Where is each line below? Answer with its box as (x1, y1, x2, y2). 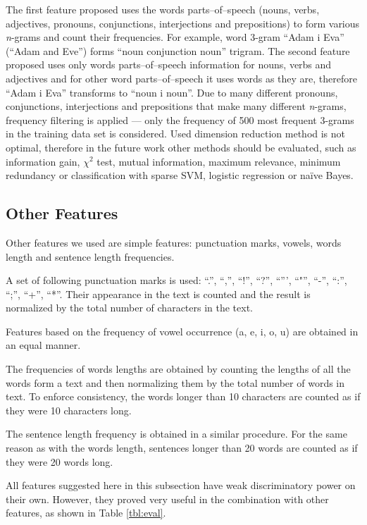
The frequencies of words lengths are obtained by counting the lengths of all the (6, 362, 351, 376)
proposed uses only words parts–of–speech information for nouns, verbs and (6, 57, 332, 72)
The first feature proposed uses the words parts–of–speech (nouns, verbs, (6, 2, 320, 16)
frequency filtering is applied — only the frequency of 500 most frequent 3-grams (6, 112, 354, 127)
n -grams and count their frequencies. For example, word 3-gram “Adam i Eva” (6, 30, 344, 44)
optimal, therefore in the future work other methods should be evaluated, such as (6, 140, 356, 154)
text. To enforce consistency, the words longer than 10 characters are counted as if (6, 389, 361, 404)
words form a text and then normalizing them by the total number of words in (6, 375, 345, 390)
